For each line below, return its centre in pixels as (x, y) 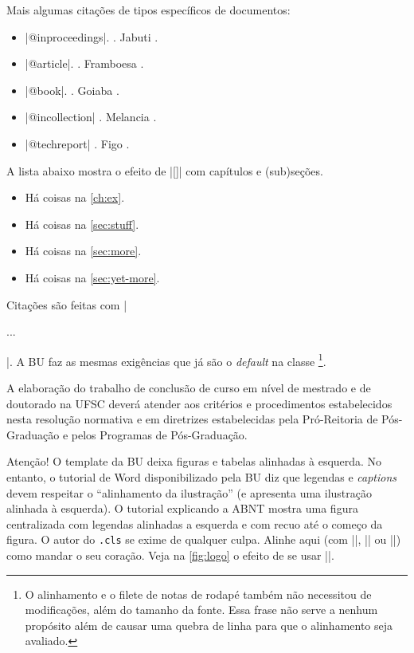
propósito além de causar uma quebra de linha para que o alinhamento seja (209, 625)
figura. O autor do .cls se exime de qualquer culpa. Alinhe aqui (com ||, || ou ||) (204, 539)
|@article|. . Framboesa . (84, 63)
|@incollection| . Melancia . (91, 117)
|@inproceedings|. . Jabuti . (92, 36)
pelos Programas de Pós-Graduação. (159, 434)
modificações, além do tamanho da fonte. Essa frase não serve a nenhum (201, 610)
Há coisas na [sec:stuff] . (82, 224)
